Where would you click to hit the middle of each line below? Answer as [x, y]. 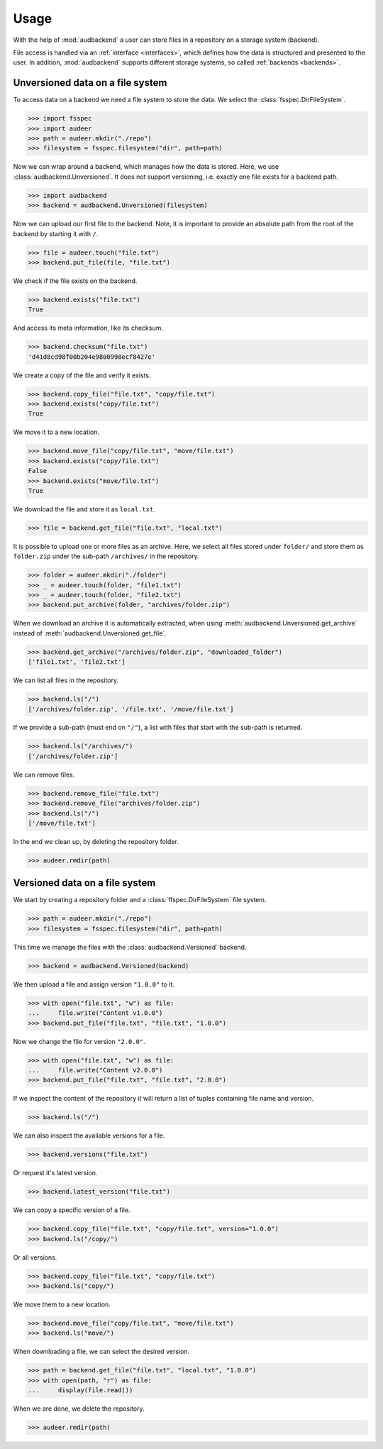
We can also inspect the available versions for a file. [89, 1136]
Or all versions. [35, 1257]
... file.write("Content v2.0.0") [95, 1070]
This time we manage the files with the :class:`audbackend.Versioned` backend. [130, 947]
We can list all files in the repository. [66, 680]
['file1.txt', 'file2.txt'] [77, 662]
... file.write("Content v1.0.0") [95, 1013]
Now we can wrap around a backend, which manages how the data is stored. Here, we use [146, 167]
